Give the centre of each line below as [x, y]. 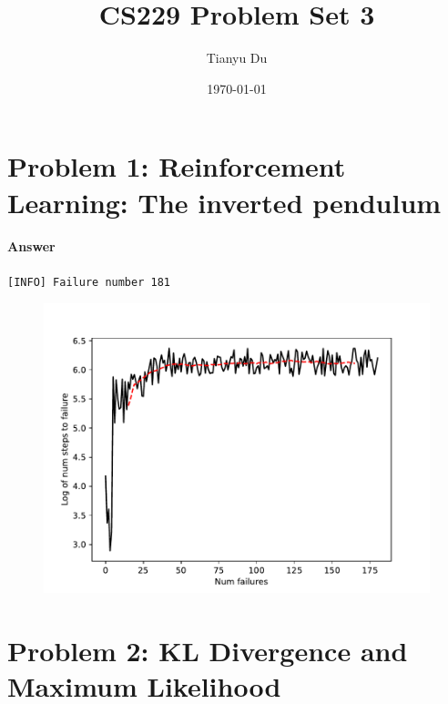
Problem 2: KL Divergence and [208, 650]
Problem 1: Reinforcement [177, 166]
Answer [31, 246]
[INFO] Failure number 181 [89, 283]
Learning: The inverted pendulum [224, 202]
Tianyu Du [237, 58]
